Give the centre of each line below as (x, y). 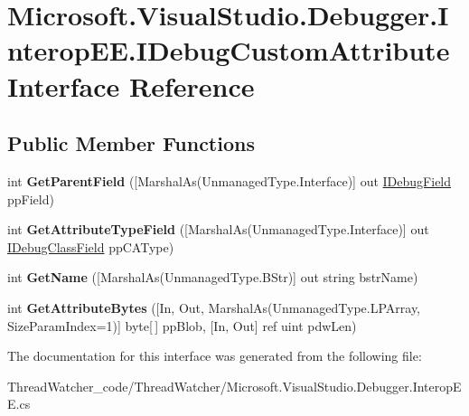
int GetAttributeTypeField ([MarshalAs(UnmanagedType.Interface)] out (218, 229)
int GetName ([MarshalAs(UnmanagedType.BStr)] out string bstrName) (213, 277)
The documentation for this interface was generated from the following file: (215, 356)
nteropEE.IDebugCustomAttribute (229, 50)
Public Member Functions (131, 143)
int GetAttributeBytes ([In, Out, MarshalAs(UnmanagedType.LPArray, (214, 307)
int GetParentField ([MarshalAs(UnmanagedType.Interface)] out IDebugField (230, 180)
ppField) (31, 199)
